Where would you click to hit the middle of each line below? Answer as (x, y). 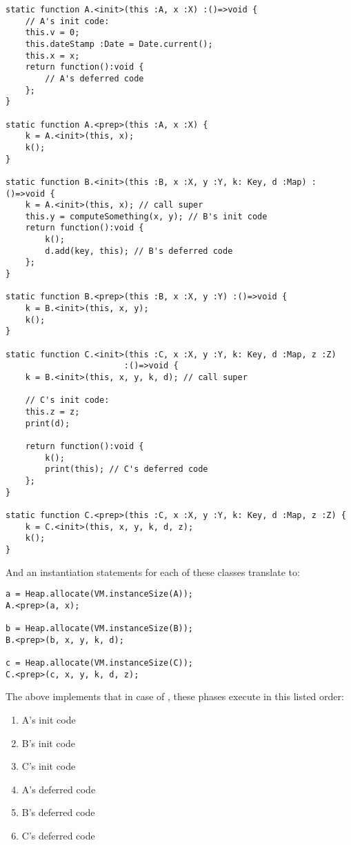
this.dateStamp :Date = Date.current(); (119, 44)
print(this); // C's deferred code (127, 469)
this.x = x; (52, 56)
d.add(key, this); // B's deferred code (139, 251)
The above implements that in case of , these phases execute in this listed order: (175, 696)
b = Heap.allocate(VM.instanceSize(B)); (100, 629)
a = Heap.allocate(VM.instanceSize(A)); (100, 594)
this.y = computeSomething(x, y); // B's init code (146, 216)
